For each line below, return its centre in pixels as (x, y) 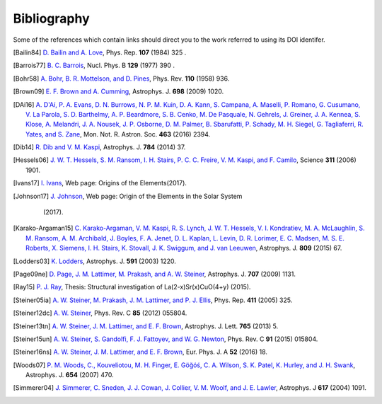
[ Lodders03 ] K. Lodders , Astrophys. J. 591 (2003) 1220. (95, 261)
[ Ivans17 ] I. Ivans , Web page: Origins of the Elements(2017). (100, 183)
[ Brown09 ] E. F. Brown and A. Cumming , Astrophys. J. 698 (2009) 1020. (118, 91)
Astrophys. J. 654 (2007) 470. (70, 375)
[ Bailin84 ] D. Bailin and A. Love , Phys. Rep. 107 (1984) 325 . (100, 52)
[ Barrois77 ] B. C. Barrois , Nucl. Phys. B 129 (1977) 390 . (94, 65)
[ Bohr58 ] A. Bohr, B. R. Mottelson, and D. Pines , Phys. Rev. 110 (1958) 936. (121, 79)
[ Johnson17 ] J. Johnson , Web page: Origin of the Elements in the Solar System (128, 196)
